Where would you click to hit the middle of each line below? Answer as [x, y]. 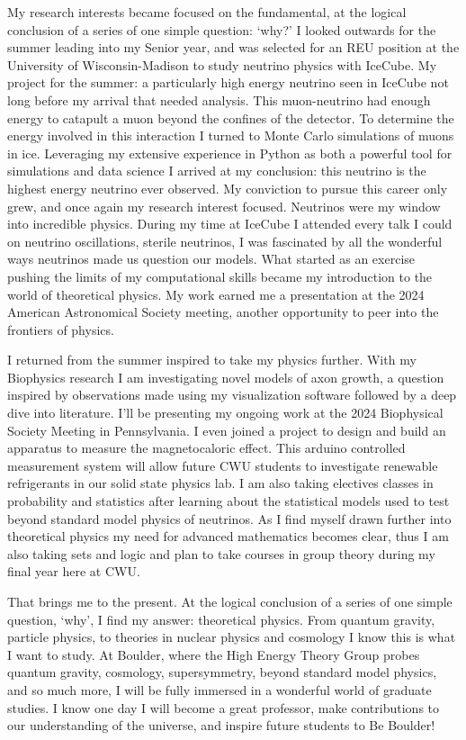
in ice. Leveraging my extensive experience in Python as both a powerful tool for [230, 153]
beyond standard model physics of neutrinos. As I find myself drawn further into [229, 518]
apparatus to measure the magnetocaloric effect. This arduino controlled [206, 448]
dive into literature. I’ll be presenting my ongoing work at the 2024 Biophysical [225, 413]
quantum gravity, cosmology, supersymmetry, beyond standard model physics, [222, 672]
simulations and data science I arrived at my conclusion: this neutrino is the [217, 171]
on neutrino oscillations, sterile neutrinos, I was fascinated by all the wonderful [225, 241]
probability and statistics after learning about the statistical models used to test [229, 501]
